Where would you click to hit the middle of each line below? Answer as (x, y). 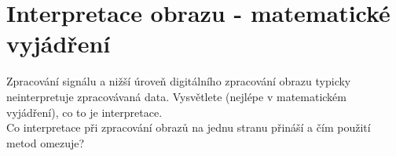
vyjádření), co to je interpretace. (84, 112)
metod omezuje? (46, 142)
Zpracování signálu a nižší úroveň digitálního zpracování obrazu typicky (179, 81)
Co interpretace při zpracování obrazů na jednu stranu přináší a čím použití (189, 127)
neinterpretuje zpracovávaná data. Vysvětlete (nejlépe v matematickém (176, 96)
